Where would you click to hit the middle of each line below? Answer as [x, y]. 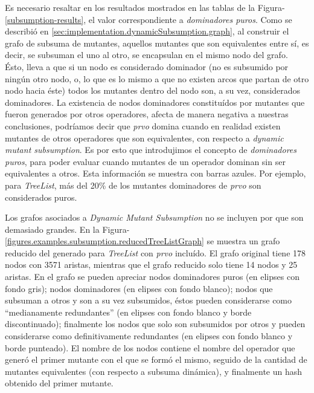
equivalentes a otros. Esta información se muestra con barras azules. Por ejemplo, [155, 173]
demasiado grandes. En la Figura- [67, 229]
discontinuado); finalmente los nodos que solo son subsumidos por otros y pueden [155, 324]
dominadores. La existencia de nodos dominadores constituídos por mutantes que [155, 102]
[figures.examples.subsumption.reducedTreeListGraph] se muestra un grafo [143, 241]
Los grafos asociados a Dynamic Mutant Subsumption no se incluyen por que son [154, 217]
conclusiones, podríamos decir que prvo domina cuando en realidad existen [143, 125]
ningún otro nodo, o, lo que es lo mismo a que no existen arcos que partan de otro [157, 78]
